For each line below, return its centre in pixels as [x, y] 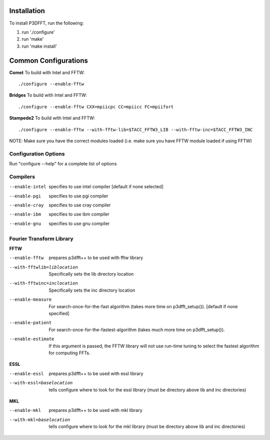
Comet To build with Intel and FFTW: [47, 72]
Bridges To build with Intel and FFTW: [48, 95]
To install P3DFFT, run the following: [46, 23]
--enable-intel [28, 187]
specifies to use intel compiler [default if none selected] [106, 187]
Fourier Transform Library [41, 239]
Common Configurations [49, 60]
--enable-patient [30, 323]
